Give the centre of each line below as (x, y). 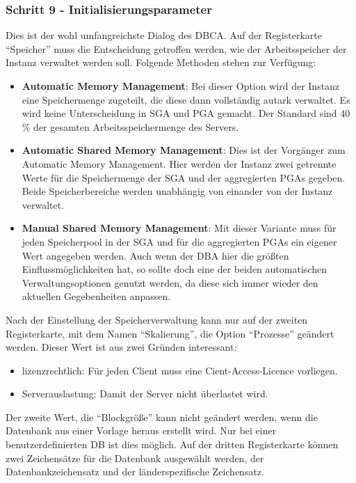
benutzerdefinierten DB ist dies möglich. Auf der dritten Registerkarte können (172, 444)
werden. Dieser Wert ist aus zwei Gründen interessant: (121, 347)
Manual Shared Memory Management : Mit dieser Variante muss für (179, 228)
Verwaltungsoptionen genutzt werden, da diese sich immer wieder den (170, 282)
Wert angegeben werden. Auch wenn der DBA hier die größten (155, 255)
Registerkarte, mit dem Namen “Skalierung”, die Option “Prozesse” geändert (170, 333)
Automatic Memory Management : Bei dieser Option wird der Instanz (181, 86)
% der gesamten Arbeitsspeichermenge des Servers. (130, 126)
